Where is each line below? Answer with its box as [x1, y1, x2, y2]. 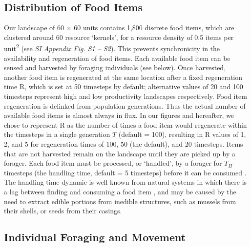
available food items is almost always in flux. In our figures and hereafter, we [4, 110, 234, 120]
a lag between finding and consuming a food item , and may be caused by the [4, 186, 236, 196]
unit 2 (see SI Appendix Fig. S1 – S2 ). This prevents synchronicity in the [4, 42, 220, 54]
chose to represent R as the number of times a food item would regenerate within [4, 119, 247, 130]
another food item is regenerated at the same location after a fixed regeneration [4, 72, 243, 82]
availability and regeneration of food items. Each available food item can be [4, 53, 230, 63]
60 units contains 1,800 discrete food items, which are [74, 22, 234, 33]
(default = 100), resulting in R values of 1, [118, 129, 246, 139]
